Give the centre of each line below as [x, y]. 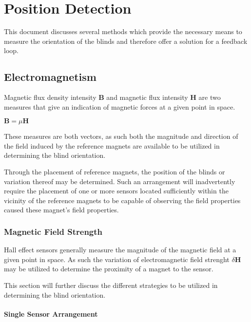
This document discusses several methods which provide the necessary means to [123, 31]
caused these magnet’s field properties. [61, 210]
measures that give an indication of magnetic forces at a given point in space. [120, 106]
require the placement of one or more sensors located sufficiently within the [116, 191]
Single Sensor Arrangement [51, 313]
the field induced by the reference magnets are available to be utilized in [112, 145]
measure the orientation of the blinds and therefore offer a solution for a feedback [126, 41]
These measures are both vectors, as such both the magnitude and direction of [121, 136]
